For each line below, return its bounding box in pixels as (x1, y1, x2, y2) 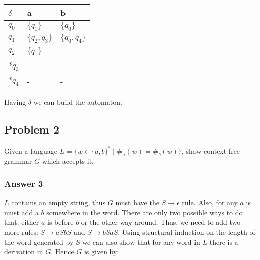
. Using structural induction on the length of (118, 227, 255, 237)
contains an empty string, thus (11, 197, 106, 208)
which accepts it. (42, 156, 94, 166)
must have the (115, 197, 159, 208)
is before (47, 217, 74, 227)
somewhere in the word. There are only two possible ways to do (46, 207, 243, 217)
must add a (4, 207, 39, 217)
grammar (4, 156, 32, 166)
